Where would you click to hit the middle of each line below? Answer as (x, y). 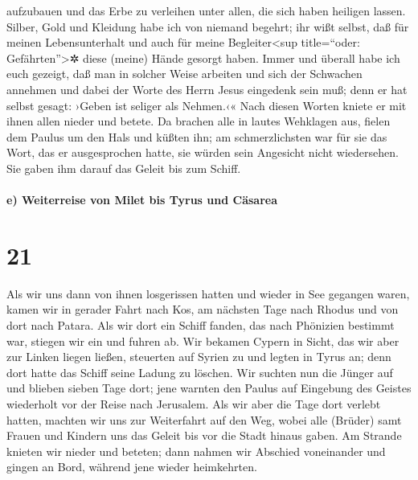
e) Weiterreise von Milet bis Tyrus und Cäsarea (142, 200)
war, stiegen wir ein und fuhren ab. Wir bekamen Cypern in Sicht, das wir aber (203, 341)
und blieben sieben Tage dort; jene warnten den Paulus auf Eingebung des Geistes (209, 388)
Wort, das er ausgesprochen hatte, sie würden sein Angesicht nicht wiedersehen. (203, 152)
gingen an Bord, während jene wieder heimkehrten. (132, 467)
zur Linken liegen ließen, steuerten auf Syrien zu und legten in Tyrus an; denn (199, 357)
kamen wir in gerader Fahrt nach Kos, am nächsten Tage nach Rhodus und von (203, 309)
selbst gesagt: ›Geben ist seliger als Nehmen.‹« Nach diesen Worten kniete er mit (207, 105)
